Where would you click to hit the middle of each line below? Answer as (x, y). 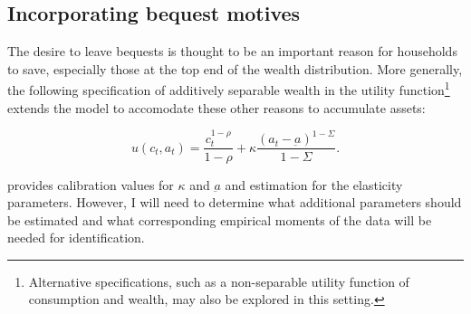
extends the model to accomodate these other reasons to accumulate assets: (216, 107)
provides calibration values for (91, 184)
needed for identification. (76, 238)
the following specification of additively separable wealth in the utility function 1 (229, 89)
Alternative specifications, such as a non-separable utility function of (219, 281)
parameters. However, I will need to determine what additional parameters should (235, 202)
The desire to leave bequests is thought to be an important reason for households (232, 51)
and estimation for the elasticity (314, 184)
